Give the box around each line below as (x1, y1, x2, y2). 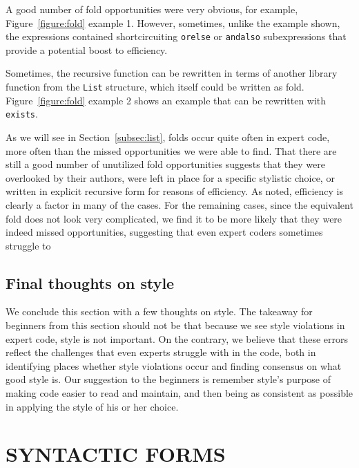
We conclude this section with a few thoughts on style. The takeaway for (6, 304, 313, 319)
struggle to (6, 238, 51, 252)
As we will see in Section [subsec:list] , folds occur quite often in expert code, (6, 129, 330, 144)
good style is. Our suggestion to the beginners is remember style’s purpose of (6, 372, 331, 386)
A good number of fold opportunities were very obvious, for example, (6, 2, 298, 16)
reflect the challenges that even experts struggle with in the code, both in (6, 345, 316, 359)
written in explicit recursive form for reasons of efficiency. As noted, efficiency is (6, 184, 344, 198)
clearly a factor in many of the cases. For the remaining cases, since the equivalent (6, 197, 353, 212)
